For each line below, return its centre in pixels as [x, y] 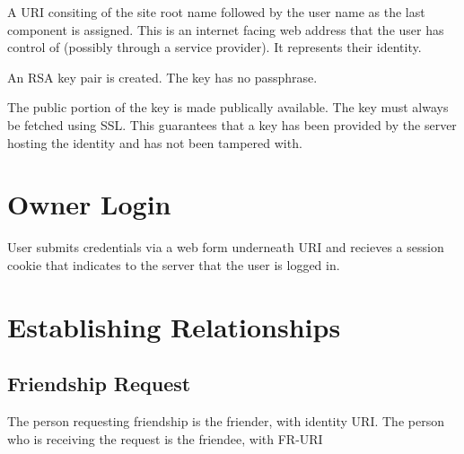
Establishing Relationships [174, 326]
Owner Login [89, 204]
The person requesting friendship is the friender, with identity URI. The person [226, 421]
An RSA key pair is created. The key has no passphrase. [162, 77]
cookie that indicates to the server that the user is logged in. [174, 264]
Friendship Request [99, 384]
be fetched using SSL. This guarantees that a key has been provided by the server [232, 124]
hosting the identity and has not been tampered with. [155, 142]
